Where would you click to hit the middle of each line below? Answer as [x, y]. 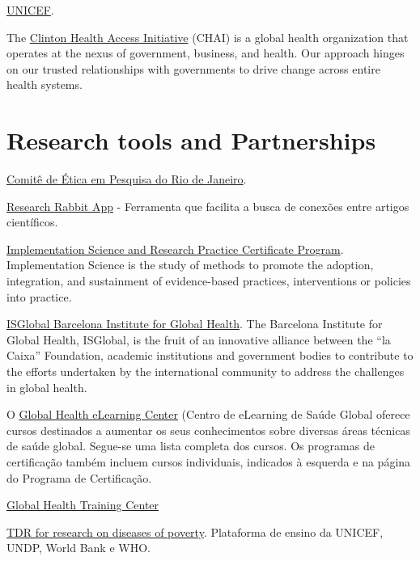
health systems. [45, 84]
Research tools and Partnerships [191, 140]
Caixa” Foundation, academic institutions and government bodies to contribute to [210, 355]
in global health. [47, 387]
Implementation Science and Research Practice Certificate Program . [175, 249]
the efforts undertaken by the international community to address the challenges [206, 371]
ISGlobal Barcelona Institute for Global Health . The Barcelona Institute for [195, 324]
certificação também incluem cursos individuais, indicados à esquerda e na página [209, 462]
